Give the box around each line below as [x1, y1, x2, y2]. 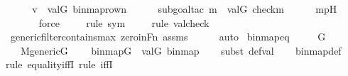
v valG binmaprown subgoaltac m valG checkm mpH [32, 1, 337, 16]
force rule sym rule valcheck [38, 15, 210, 30]
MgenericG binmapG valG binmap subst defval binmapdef [20, 43, 342, 58]
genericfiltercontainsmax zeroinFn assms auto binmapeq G [10, 29, 326, 44]
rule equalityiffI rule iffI [6, 57, 113, 72]
